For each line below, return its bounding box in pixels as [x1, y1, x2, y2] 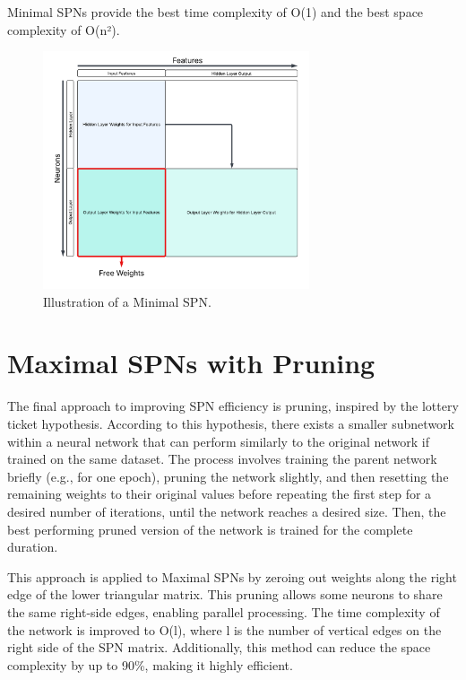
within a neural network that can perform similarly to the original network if [7, 432, 429, 450]
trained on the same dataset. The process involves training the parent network [7, 449, 437, 468]
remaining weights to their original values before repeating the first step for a [7, 484, 432, 503]
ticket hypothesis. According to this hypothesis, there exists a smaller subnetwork [7, 414, 454, 432]
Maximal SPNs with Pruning [7, 344, 375, 381]
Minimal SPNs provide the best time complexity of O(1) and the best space [7, 3, 424, 21]
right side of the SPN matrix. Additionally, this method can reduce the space [7, 638, 431, 657]
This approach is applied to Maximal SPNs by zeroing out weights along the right [7, 567, 457, 586]
